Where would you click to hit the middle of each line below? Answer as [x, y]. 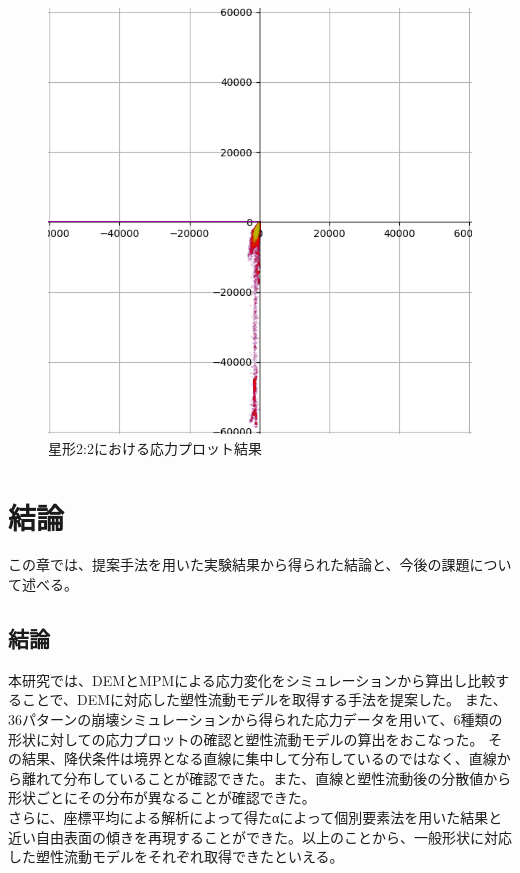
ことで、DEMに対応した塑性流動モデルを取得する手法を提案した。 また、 [264, 699]
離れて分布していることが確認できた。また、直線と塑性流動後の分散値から [266, 777]
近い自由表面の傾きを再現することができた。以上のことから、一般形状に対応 [260, 836]
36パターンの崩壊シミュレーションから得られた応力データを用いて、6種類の [255, 719]
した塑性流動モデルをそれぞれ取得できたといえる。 [176, 856]
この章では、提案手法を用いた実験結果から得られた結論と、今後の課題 [239, 564]
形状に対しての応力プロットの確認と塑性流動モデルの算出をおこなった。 [246, 738]
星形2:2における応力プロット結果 [155, 447]
